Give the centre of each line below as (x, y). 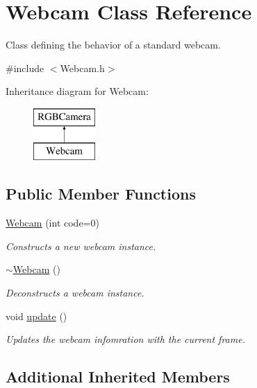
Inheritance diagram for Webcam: (77, 91)
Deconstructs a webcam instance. (75, 293)
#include (25, 68)
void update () (36, 316)
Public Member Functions (101, 194)
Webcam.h (82, 68)
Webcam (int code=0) (52, 223)
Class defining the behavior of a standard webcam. (113, 45)
